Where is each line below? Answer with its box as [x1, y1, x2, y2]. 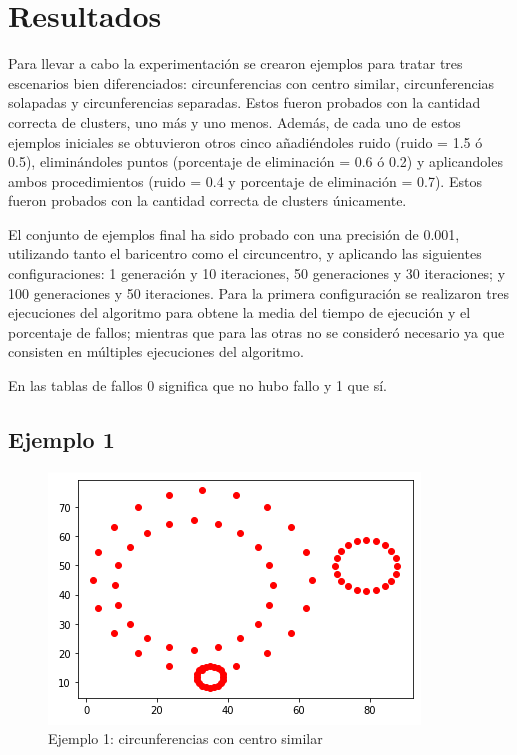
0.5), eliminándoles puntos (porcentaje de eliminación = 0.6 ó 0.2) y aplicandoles [8, 151, 503, 172]
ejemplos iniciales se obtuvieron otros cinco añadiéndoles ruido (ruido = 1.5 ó [8, 131, 483, 152]
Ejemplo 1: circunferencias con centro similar [48, 728, 323, 749]
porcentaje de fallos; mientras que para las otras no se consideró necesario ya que [8, 321, 505, 342]
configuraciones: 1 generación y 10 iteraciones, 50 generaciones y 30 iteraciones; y [8, 263, 506, 284]
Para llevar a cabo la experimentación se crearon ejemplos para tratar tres [8, 53, 463, 74]
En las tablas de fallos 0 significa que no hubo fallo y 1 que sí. [8, 375, 387, 396]
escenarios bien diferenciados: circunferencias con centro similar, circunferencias [8, 72, 495, 93]
